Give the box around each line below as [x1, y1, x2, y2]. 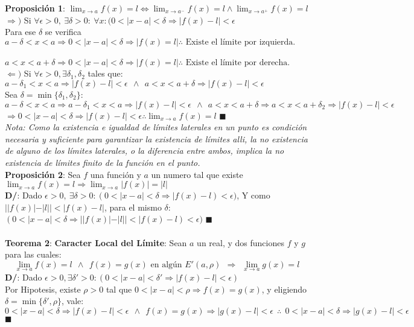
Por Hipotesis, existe [5, 282, 81, 295]
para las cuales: [5, 248, 62, 261]
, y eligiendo [261, 282, 307, 295]
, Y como [237, 189, 270, 202]
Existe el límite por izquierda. [185, 37, 296, 46]
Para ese [5, 25, 36, 38]
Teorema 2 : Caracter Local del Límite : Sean [5, 236, 187, 249]
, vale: [62, 294, 84, 307]
